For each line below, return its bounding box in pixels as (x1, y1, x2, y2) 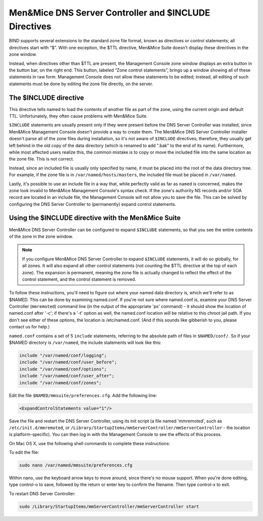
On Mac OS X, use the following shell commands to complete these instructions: (9, 440, 170, 446)
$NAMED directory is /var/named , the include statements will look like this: (9, 340, 162, 345)
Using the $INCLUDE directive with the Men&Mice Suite (9, 214, 181, 222)
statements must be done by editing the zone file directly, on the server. (9, 81, 153, 87)
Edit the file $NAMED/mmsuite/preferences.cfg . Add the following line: (9, 392, 157, 398)
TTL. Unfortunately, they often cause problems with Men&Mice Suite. (9, 113, 148, 119)
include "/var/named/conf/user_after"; (19, 373, 114, 379)
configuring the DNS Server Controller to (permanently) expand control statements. (9, 201, 176, 207)
